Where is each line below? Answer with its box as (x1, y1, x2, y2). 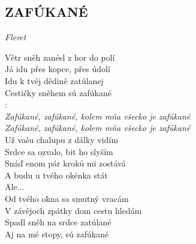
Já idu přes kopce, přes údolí (5, 63, 110, 75)
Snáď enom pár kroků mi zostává (5, 157, 126, 169)
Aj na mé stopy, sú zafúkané (5, 227, 109, 240)
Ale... (5, 180, 25, 193)
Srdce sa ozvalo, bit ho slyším (5, 145, 113, 157)
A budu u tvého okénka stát (5, 168, 108, 181)
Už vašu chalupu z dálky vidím (5, 133, 119, 145)
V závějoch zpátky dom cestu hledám (5, 204, 142, 216)
